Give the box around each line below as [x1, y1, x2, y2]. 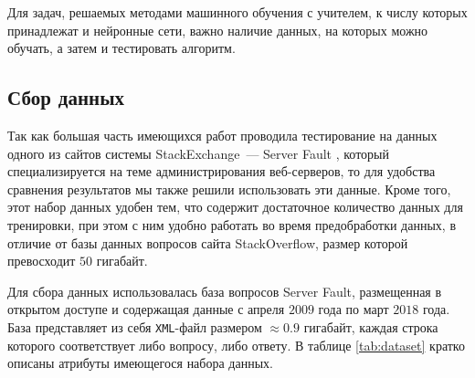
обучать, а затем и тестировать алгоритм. [7, 38, 236, 58]
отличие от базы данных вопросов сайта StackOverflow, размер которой [7, 233, 408, 252]
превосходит [7, 251, 76, 270]
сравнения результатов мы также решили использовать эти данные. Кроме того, [7, 179, 451, 198]
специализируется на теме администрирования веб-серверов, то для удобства [7, 162, 436, 181]
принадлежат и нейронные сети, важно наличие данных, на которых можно [7, 20, 428, 39]
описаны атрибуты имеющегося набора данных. [7, 353, 273, 373]
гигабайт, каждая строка [303, 317, 438, 336]
